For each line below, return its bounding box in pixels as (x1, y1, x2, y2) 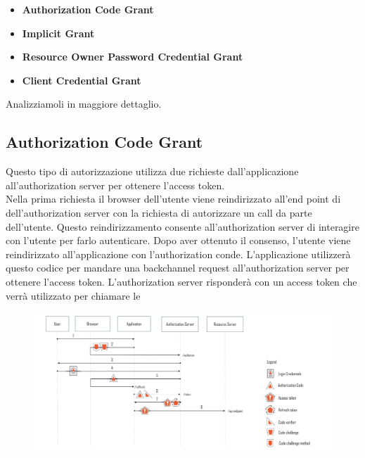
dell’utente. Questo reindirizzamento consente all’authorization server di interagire (6, 219, 359, 234)
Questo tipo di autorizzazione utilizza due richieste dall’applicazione (6, 164, 299, 179)
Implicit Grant (22, 25, 95, 40)
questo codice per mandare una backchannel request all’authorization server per (6, 260, 350, 275)
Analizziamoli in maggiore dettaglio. (6, 96, 162, 111)
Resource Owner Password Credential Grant (22, 49, 243, 64)
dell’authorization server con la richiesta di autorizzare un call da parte (6, 205, 312, 220)
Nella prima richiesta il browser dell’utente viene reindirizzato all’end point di (6, 191, 341, 206)
